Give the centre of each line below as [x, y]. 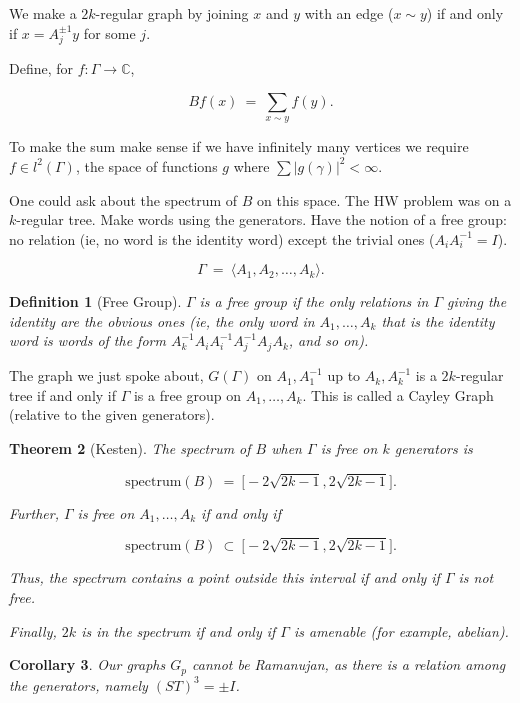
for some [109, 32]
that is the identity [438, 320]
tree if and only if [63, 394]
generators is [433, 447]
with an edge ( [349, 13]
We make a [43, 13]
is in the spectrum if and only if [178, 630]
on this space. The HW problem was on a [384, 199]
